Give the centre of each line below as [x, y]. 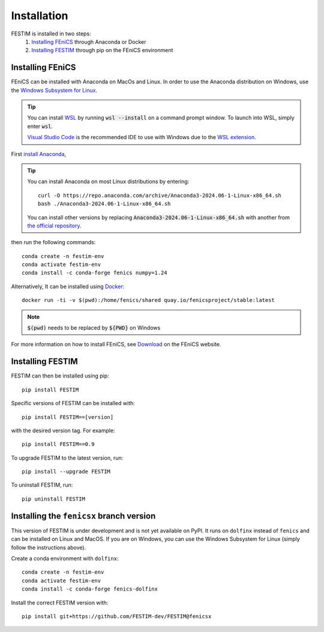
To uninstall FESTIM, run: [42, 485]
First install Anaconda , [39, 154]
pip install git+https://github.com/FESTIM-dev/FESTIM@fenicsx [117, 616]
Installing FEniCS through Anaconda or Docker [89, 41]
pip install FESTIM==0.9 [58, 444]
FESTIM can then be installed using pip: [60, 376]
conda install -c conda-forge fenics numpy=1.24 [94, 273]
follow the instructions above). [49, 547]
